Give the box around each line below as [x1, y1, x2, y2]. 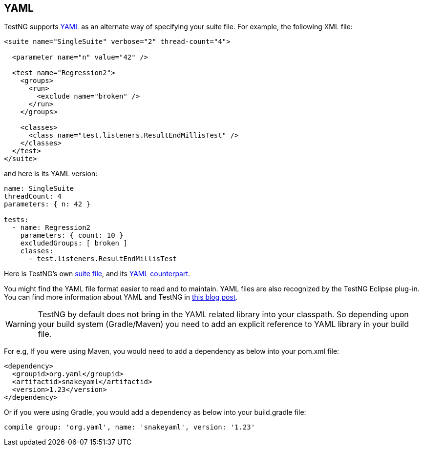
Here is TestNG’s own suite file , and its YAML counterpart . [4, 269, 190, 278]
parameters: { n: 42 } [4, 200, 91, 208]
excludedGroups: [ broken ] [20, 239, 127, 247]
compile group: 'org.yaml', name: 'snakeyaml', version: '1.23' [4, 423, 255, 431]
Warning [5, 319, 36, 329]
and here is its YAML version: [4, 169, 98, 178]
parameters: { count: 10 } [20, 231, 124, 240]
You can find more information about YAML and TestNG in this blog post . [4, 293, 238, 302]
